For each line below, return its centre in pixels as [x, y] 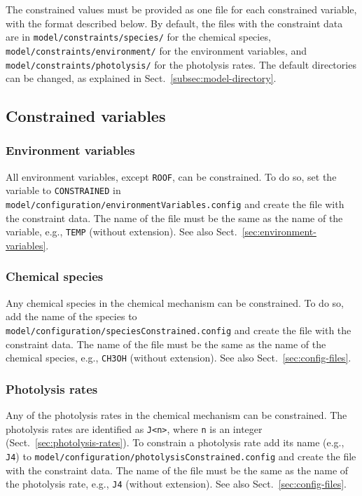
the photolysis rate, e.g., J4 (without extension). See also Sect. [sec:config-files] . [176, 484]
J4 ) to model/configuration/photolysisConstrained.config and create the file [181, 456]
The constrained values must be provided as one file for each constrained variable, [181, 9]
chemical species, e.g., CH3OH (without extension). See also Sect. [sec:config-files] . [179, 358]
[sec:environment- [279, 232]
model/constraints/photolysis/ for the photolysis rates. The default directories [181, 64]
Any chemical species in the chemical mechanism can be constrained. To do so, [175, 302]
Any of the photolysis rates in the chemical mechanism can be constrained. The [176, 415]
